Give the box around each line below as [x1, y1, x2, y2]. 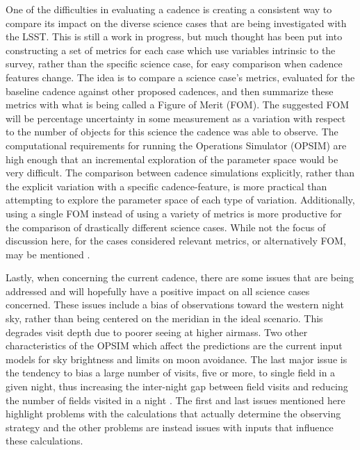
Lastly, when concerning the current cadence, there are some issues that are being [6, 270, 354, 285]
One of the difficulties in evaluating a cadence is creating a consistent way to [6, 2, 332, 16]
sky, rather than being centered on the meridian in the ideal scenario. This [6, 311, 323, 326]
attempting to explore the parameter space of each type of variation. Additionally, [6, 192, 355, 207]
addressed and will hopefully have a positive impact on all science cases [6, 283, 310, 298]
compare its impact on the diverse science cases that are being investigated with [6, 15, 347, 30]
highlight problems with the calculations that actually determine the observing [6, 406, 341, 421]
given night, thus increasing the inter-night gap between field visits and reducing [6, 379, 348, 394]
